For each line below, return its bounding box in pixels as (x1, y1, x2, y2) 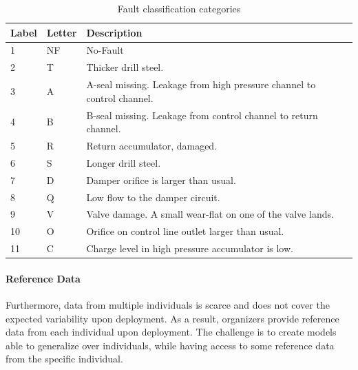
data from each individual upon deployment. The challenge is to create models (6, 325, 337, 339)
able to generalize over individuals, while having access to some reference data (6, 338, 335, 352)
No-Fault (86, 43, 124, 57)
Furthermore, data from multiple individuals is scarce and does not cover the (6, 297, 330, 311)
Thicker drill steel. (86, 60, 164, 74)
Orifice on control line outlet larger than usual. (86, 224, 284, 238)
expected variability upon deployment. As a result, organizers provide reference (6, 311, 339, 325)
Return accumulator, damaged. (86, 138, 218, 152)
